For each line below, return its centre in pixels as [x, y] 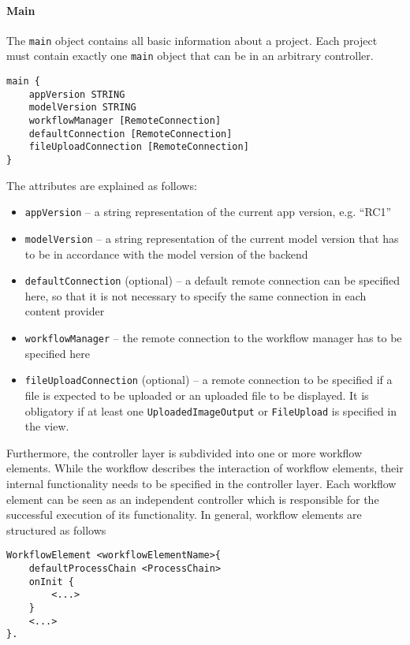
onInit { [51, 582]
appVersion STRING [77, 94]
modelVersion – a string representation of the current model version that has [212, 238]
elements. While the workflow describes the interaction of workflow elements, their [205, 468]
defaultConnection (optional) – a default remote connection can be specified [212, 280]
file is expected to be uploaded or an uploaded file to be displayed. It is [197, 395]
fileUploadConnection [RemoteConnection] [139, 147]
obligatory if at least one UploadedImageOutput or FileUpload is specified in [211, 410]
